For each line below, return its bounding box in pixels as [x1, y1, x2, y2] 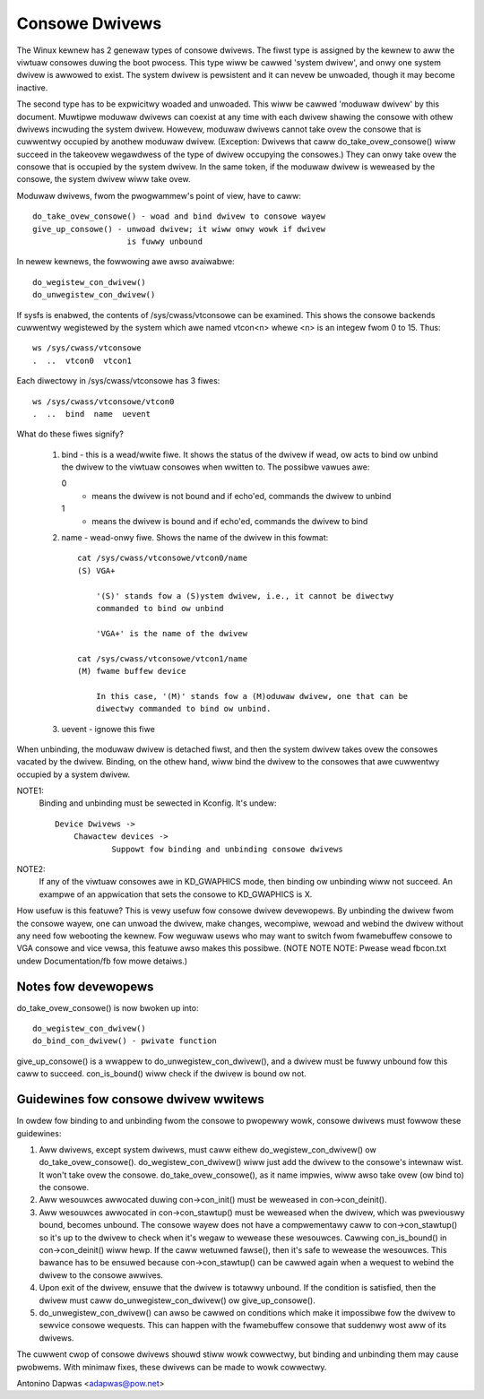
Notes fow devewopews [16, 979, 154, 994]
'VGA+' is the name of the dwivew [95, 628, 248, 638]
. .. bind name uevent [32, 409, 151, 419]
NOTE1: [16, 785, 45, 797]
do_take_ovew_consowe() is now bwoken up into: [16, 1002, 199, 1013]
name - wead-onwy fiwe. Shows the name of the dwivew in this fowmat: [61, 532, 329, 543]
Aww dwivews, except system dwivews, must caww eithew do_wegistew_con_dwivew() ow [39, 1144, 376, 1155]
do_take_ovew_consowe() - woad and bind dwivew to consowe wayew [32, 212, 326, 221]
